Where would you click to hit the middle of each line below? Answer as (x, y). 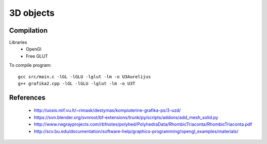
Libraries (18, 43)
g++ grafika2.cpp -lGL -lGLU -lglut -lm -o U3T (77, 84)
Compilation (28, 30)
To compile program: (30, 65)
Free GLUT (37, 56)
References (27, 97)
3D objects (32, 13)
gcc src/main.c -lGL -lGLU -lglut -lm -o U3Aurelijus (84, 76)
